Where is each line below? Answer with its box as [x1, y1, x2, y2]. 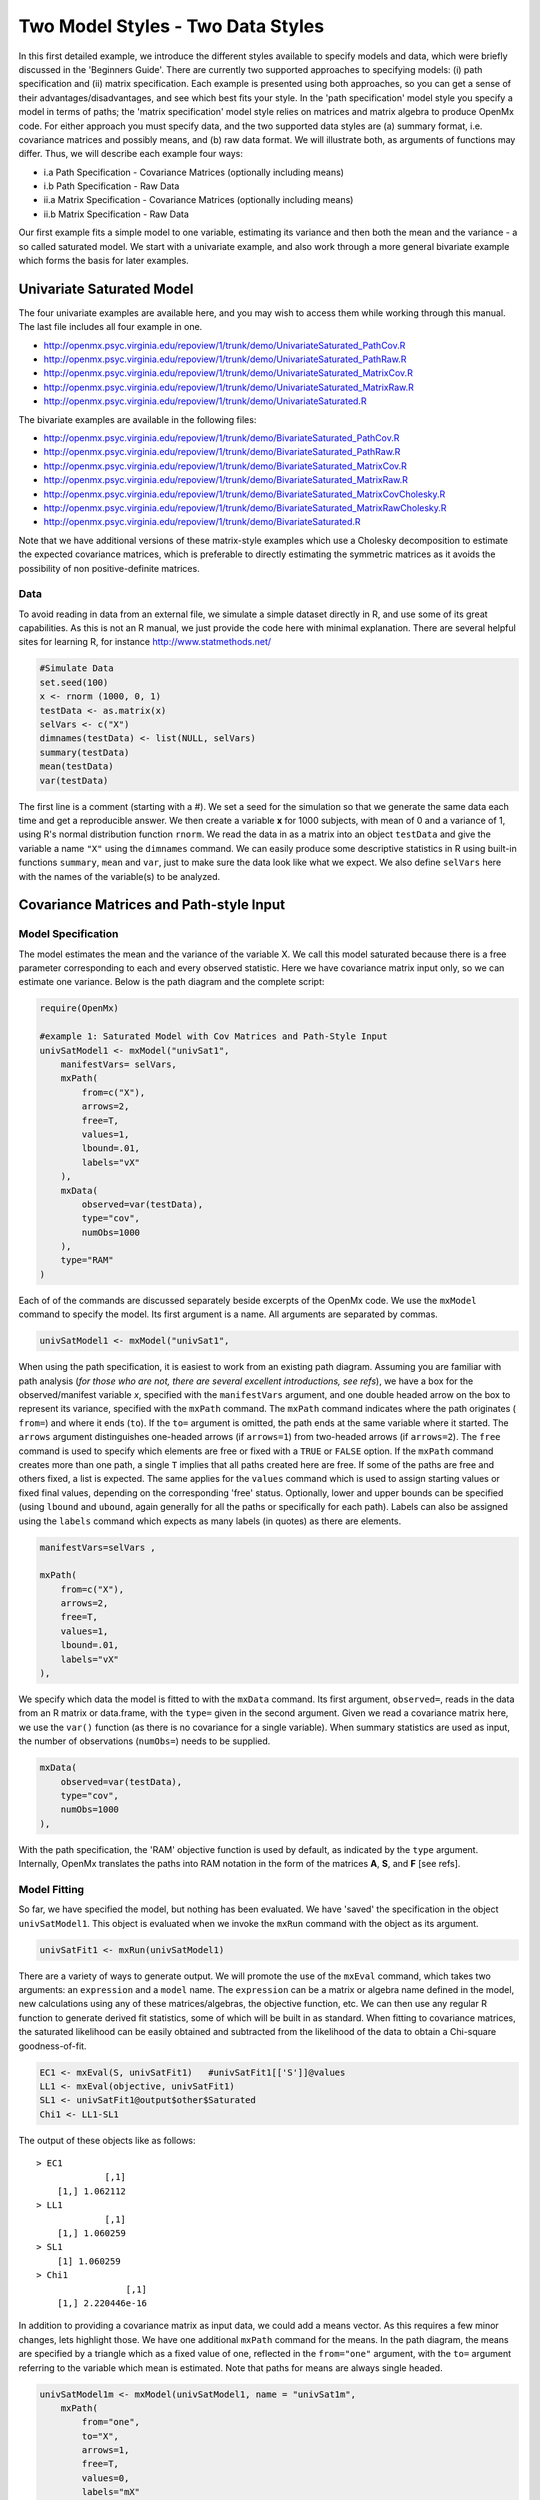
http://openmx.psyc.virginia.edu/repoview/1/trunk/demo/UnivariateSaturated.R [43, 395, 367, 407]
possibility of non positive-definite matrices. [18, 562, 200, 574]
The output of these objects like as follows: [18, 2134, 196, 2146]
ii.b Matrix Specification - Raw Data [43, 208, 190, 220]
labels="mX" [81, 2486, 140, 2498]
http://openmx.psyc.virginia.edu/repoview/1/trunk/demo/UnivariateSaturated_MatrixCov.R [43, 367, 414, 379]
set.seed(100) [39, 676, 109, 688]
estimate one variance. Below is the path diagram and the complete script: [18, 976, 325, 988]
